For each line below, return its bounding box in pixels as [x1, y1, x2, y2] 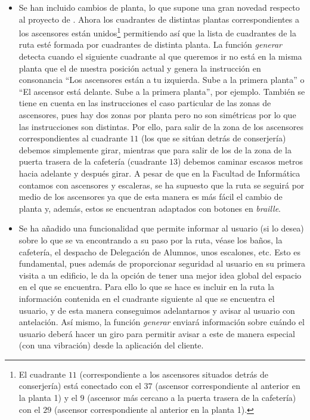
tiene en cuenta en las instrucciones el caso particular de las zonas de [18, 97, 271, 109]
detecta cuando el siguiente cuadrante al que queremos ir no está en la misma [18, 50, 302, 63]
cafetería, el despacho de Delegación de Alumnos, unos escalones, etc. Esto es [18, 245, 301, 258]
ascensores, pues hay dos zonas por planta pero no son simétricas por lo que [18, 109, 296, 121]
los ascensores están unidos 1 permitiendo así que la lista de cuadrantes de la [18, 25, 296, 39]
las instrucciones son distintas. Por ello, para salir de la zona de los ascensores [18, 120, 303, 132]
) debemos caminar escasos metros [178, 155, 303, 168]
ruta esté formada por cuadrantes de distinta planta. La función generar [18, 38, 282, 51]
